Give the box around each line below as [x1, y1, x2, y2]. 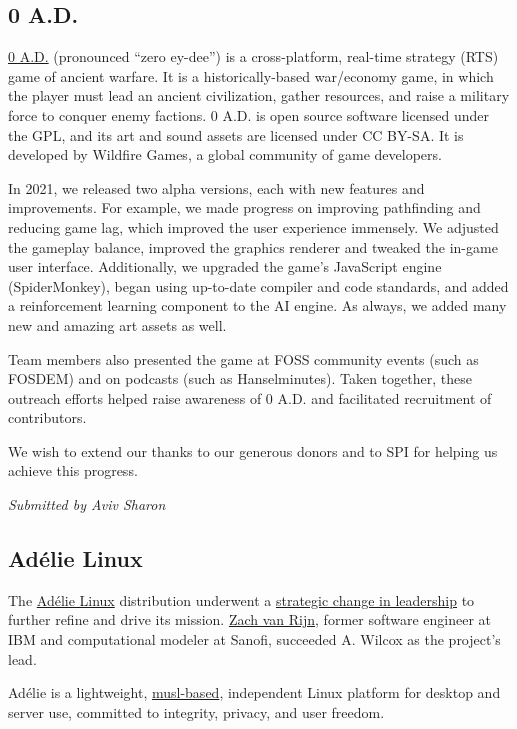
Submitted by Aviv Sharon [8, 494, 166, 515]
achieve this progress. [8, 460, 138, 481]
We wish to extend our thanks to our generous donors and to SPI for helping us [8, 440, 498, 461]
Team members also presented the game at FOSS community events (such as [8, 348, 479, 369]
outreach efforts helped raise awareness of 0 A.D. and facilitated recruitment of [8, 387, 492, 408]
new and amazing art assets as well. [8, 314, 227, 335]
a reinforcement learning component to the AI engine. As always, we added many [8, 295, 507, 316]
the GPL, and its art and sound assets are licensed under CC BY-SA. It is [8, 124, 464, 145]
